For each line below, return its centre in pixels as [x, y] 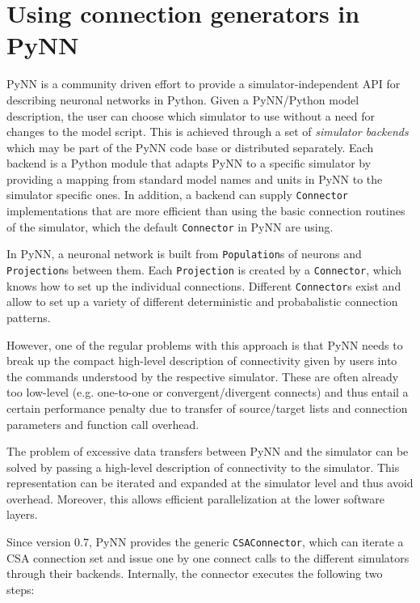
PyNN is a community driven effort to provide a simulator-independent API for [204, 84]
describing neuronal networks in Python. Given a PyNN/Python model [183, 99]
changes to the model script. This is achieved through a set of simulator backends [208, 132]
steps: [21, 589]
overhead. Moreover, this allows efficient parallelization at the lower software [195, 498]
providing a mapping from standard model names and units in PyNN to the [195, 178]
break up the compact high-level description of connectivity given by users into [202, 361]
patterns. [29, 317]
